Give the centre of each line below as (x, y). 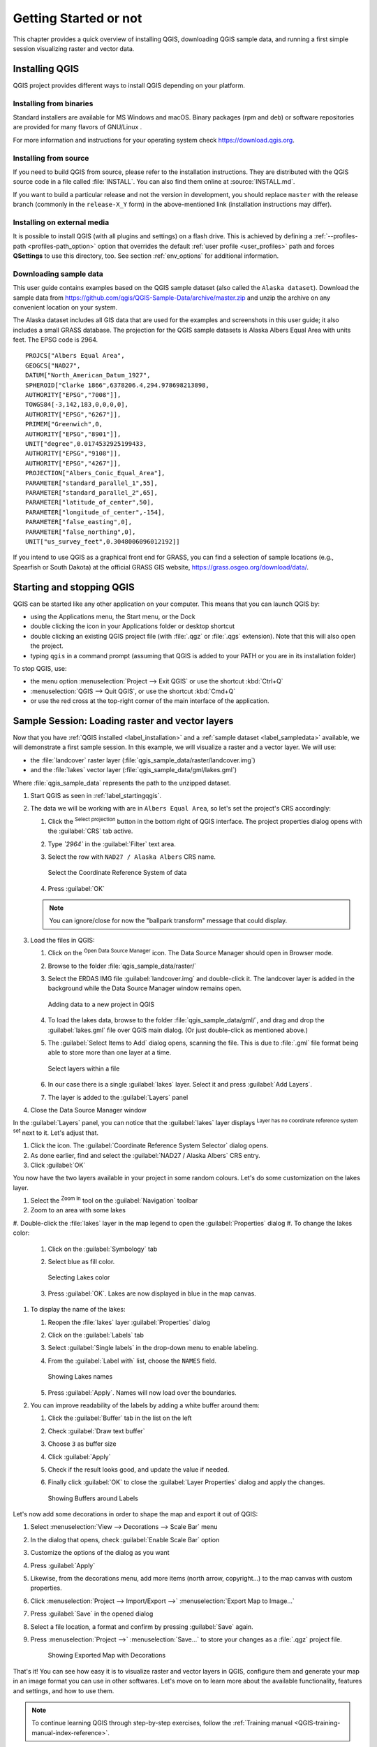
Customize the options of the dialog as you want (100, 1553)
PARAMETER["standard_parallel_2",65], (92, 492)
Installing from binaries (53, 103)
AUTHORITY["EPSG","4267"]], (73, 463)
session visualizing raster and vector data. (74, 48)
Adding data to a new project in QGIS (101, 1004)
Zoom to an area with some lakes (78, 1210)
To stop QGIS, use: (40, 668)
